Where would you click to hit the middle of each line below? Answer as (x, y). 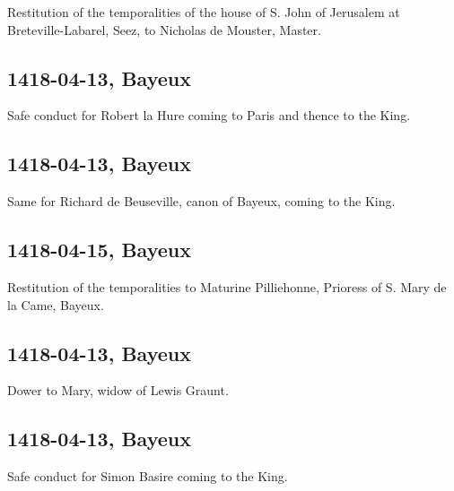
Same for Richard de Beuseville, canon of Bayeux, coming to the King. (201, 201)
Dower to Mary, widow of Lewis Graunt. (118, 390)
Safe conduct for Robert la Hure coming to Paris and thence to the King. (209, 115)
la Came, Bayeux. (56, 304)
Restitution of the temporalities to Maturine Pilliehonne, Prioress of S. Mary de (227, 286)
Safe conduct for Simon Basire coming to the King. (148, 476)
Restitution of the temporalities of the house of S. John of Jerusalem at (204, 12)
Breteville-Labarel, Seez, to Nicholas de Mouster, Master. (164, 29)
